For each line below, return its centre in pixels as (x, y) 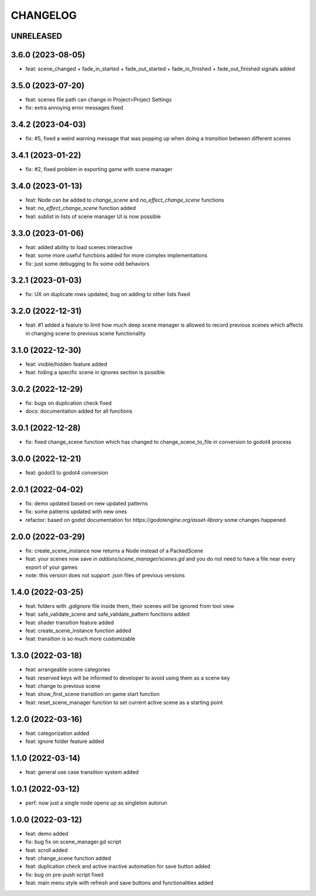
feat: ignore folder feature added (65, 741)
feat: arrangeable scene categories (68, 670)
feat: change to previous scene (63, 686)
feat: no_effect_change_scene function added (81, 208)
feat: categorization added (57, 733)
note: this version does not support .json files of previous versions (105, 575)
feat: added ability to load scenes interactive (79, 247)
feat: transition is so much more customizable (80, 639)
